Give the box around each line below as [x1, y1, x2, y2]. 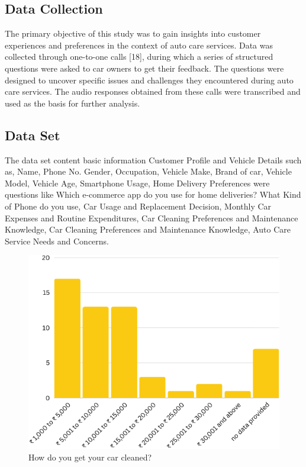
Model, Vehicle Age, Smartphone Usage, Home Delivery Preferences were [5, 176, 270, 189]
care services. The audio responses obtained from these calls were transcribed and [5, 85, 301, 98]
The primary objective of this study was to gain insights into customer [5, 27, 261, 40]
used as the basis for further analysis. [5, 96, 140, 109]
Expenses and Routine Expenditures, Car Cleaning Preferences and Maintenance [5, 211, 298, 224]
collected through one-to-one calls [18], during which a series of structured [5, 50, 273, 63]
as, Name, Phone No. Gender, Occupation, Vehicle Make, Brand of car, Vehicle [5, 165, 292, 178]
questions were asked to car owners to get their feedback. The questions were [5, 62, 284, 74]
